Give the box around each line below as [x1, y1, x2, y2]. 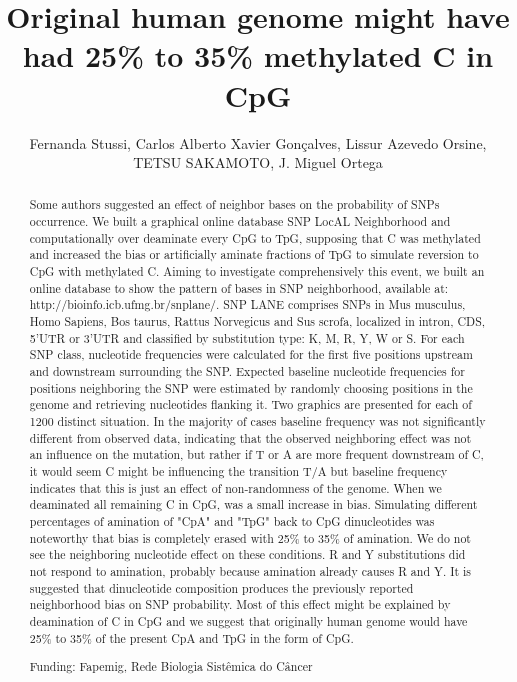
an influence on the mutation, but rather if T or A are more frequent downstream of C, [29, 446, 484, 463]
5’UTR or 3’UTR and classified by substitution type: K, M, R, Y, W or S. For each [29, 329, 465, 346]
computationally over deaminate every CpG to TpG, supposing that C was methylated [29, 229, 481, 246]
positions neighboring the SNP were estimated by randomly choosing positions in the [29, 379, 473, 396]
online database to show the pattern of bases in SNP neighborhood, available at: [29, 279, 449, 296]
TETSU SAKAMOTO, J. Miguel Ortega [133, 152, 383, 173]
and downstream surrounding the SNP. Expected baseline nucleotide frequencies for [29, 363, 465, 380]
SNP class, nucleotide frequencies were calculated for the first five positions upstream [29, 346, 473, 363]
